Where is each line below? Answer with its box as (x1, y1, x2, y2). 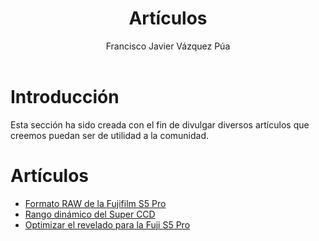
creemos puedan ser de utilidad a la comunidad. (10, 129, 210, 141)
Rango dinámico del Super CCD (24, 208, 156, 220)
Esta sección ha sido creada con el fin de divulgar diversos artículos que (10, 118, 310, 131)
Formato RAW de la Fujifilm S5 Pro (24, 197, 167, 209)
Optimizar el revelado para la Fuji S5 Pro (24, 218, 191, 231)
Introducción (10, 85, 120, 108)
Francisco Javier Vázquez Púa (105, 40, 231, 52)
